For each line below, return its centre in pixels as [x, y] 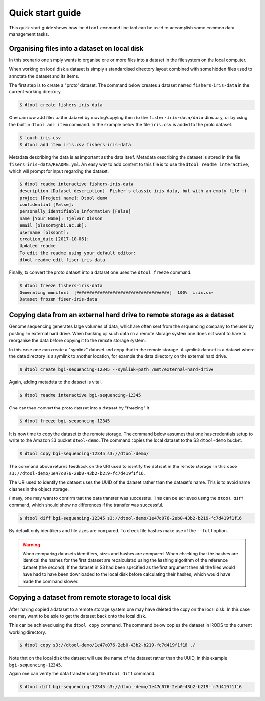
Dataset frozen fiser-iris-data [58, 299]
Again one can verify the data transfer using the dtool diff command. [82, 674]
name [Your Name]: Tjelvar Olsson [61, 218]
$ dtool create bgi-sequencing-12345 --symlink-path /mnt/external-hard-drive [116, 369]
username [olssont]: [44, 232]
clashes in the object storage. [39, 489]
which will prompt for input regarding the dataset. [59, 171]
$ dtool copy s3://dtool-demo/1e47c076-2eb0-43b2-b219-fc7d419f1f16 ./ [107, 645]
